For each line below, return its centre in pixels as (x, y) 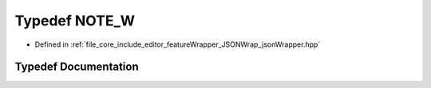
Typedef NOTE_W (75, 21)
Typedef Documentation (77, 67)
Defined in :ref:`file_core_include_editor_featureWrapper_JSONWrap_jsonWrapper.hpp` (178, 44)
